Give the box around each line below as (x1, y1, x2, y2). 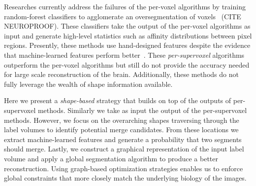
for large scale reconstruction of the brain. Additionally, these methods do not (4, 69, 239, 79)
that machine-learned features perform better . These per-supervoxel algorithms (4, 49, 245, 60)
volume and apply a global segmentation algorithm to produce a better (4, 153, 218, 163)
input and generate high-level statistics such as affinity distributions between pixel (4, 30, 252, 40)
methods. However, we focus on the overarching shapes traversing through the (4, 114, 239, 125)
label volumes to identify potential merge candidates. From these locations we (4, 124, 239, 135)
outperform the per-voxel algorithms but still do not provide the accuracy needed (4, 59, 250, 70)
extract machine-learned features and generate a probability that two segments (4, 134, 242, 144)
